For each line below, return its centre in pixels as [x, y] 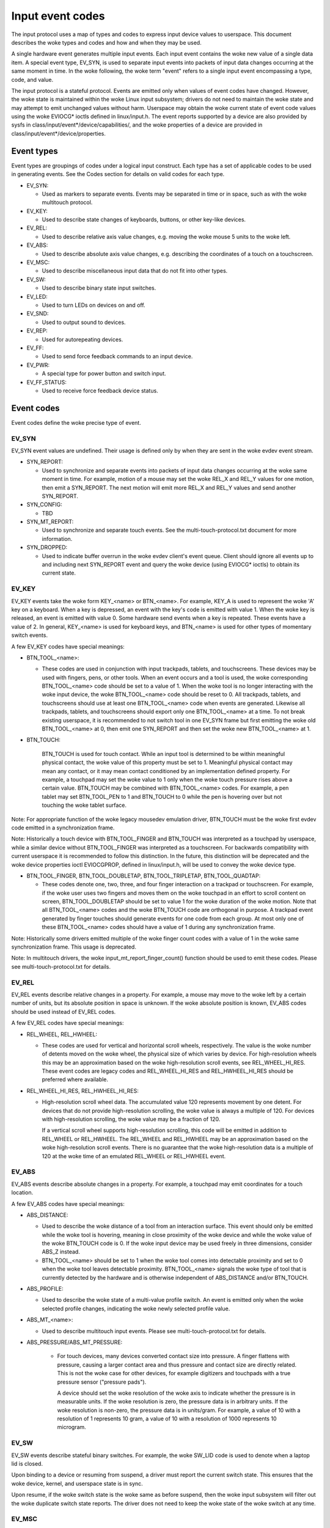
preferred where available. [75, 1079]
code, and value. [32, 79]
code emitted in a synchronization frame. [63, 828]
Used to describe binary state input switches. [99, 288]
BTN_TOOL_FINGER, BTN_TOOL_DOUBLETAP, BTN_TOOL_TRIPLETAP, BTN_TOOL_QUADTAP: [144, 876]
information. [57, 538]
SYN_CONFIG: [44, 505]
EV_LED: [37, 296]
